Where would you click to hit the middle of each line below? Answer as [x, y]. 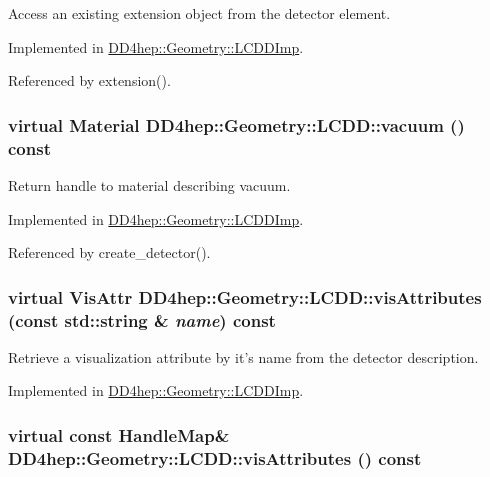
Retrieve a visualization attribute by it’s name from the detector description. [243, 356]
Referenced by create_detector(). [109, 252]
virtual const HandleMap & [119, 434]
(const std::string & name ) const [142, 319]
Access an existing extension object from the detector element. [199, 13]
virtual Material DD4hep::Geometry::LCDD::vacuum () [236, 124]
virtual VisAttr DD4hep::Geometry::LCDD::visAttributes [245, 296]
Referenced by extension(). [89, 80]
